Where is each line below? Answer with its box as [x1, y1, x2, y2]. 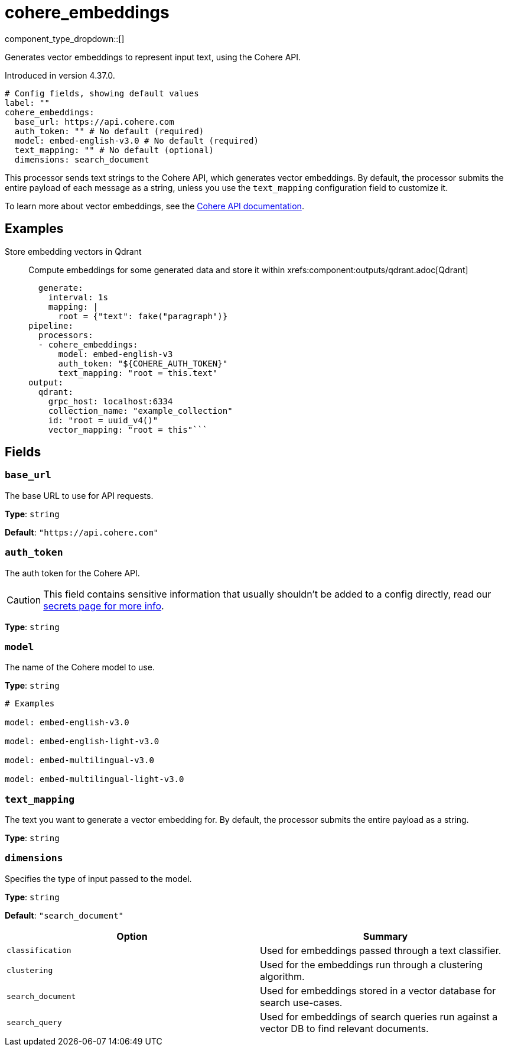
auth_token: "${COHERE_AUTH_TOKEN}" [58, 358, 228, 368]
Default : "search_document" [5, 910, 123, 920]
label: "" [5, 98, 50, 108]
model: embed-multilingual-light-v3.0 [5, 774, 184, 784]
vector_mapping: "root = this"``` [48, 424, 208, 434]
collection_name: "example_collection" [48, 406, 233, 416]
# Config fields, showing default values [5, 88, 199, 98]
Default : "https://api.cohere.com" [5, 527, 158, 537]
